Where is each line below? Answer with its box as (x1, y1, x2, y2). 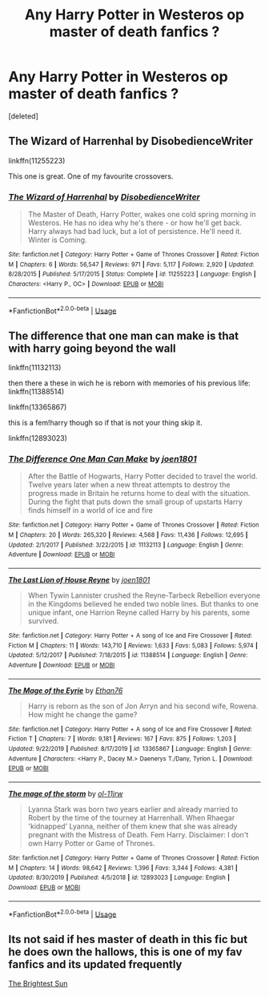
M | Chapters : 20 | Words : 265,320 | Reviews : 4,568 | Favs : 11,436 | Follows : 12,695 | (8, 531, 248, 539)
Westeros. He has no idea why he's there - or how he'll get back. (27, 218, 243, 228)
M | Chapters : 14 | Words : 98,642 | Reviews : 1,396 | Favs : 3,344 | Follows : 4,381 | (8, 864, 238, 872)
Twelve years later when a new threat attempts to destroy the (27, 480, 231, 490)
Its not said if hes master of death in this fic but (8, 932, 248, 946)
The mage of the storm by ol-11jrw (8, 788, 123, 798)
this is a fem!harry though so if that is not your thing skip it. (8, 418, 203, 428)
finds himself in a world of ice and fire (27, 506, 154, 515)
